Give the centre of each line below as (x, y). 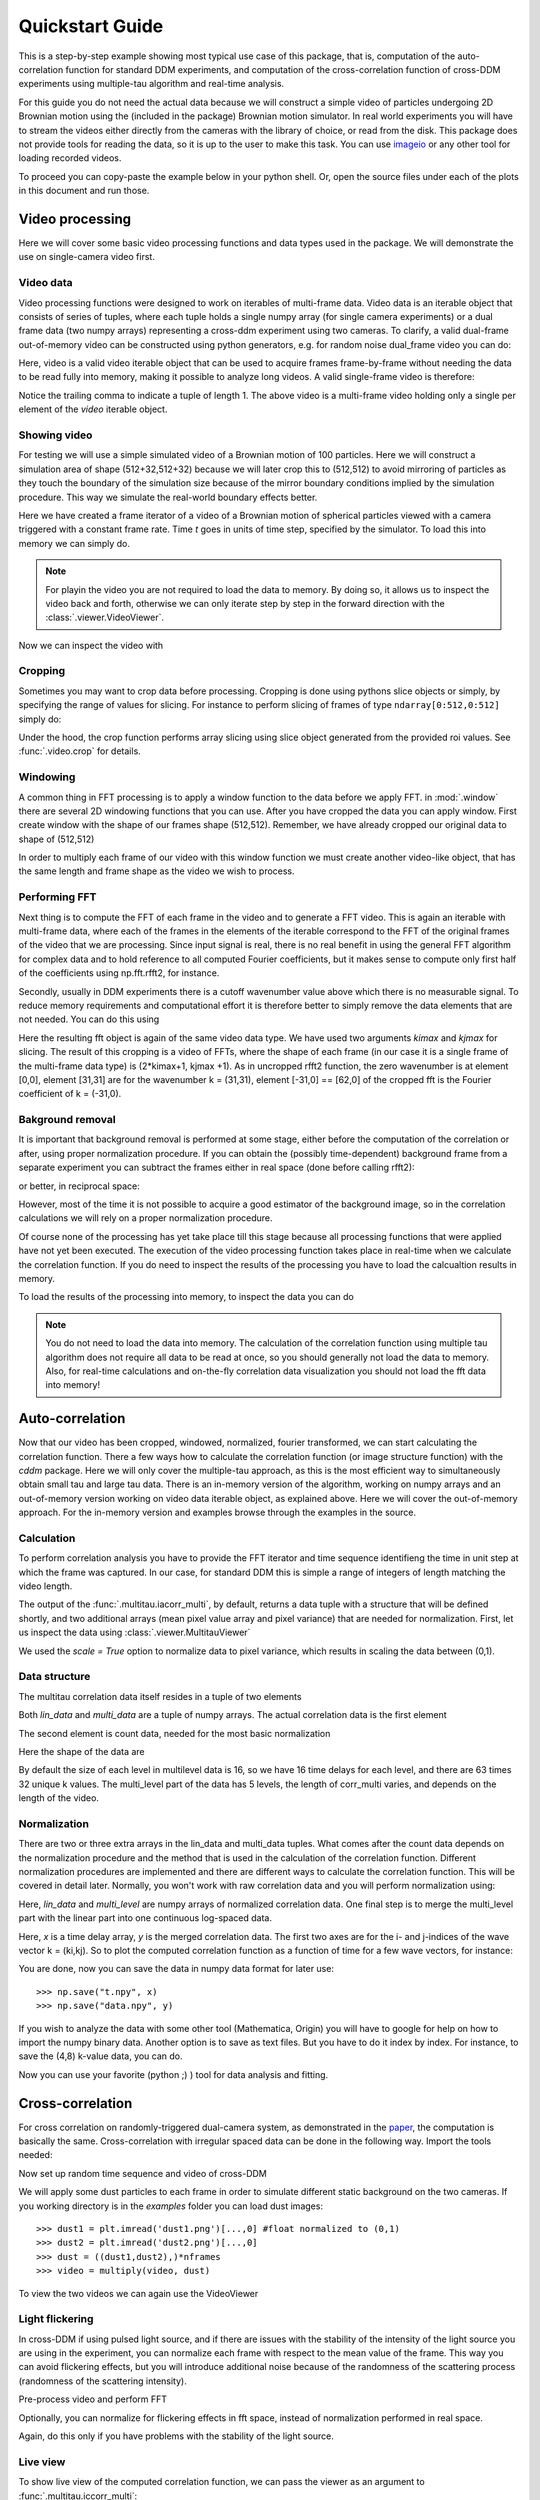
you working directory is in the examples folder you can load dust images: (171, 2206)
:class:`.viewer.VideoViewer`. (105, 617)
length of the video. (59, 1798)
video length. (45, 1586)
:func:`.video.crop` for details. (80, 751)
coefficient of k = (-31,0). (70, 1094)
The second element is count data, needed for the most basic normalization (174, 1733)
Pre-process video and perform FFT (93, 2399)
